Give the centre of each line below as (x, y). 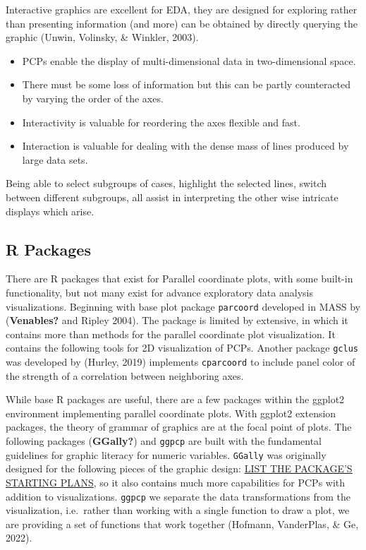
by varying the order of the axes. (93, 98)
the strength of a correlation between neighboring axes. (125, 375)
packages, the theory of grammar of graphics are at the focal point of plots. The (179, 427)
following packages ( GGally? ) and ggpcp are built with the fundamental (164, 441)
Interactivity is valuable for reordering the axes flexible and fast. (161, 122)
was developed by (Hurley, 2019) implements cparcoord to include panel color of (181, 362)
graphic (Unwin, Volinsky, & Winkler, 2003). (102, 37)
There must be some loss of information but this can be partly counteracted (187, 84)
